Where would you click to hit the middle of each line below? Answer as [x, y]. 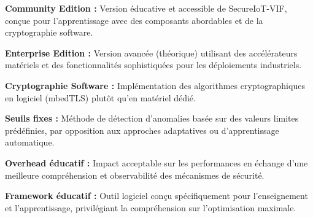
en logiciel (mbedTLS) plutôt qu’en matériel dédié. [100, 97]
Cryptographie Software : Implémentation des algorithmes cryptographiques [155, 85]
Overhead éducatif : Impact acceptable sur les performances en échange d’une [156, 162]
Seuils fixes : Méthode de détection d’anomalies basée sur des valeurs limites [152, 118]
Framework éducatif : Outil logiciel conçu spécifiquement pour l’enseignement [156, 196]
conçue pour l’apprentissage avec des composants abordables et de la [134, 20]
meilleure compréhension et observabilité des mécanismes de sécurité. [135, 175]
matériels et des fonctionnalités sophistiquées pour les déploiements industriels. [153, 65]
